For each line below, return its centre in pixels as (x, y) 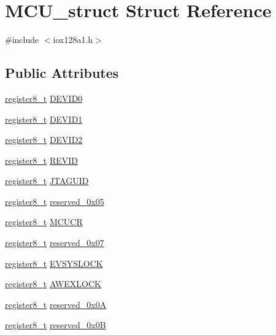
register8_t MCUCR (44, 222)
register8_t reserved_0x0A (56, 304)
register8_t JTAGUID (47, 181)
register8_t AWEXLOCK (53, 284)
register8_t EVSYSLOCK (54, 263)
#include (22, 40)
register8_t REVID (41, 160)
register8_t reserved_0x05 (55, 201)
